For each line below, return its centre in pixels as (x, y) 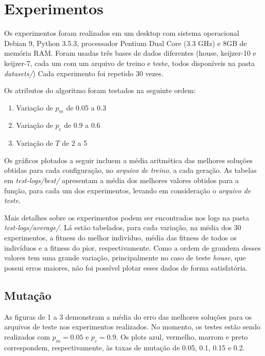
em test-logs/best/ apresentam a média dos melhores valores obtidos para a (121, 180)
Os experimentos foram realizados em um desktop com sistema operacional (122, 33)
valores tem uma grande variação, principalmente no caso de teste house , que (125, 258)
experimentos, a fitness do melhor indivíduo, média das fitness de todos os (120, 238)
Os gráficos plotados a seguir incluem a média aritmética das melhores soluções (128, 160)
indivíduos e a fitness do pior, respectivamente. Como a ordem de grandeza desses (132, 247)
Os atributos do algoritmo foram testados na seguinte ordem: (100, 90)
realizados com (27, 336)
